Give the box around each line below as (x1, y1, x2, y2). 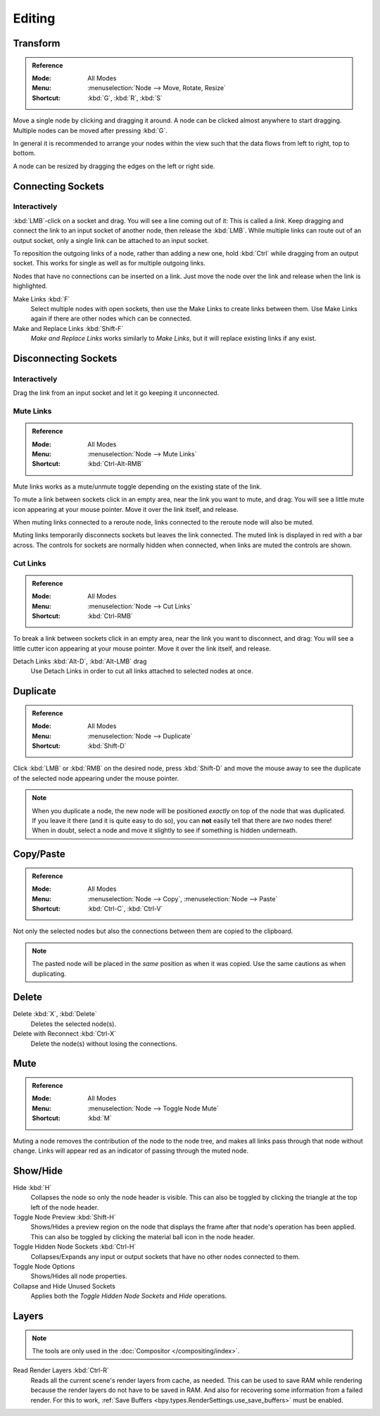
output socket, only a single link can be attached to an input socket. (13, 236, 209, 244)
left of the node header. (30, 1203, 99, 1211)
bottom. (13, 149, 36, 158)
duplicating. (32, 969, 67, 978)
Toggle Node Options (13, 1262, 75, 1270)
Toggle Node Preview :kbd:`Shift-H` (13, 1213, 116, 1222)
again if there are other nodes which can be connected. (30, 314, 192, 323)
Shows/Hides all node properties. (30, 1272, 127, 1281)
